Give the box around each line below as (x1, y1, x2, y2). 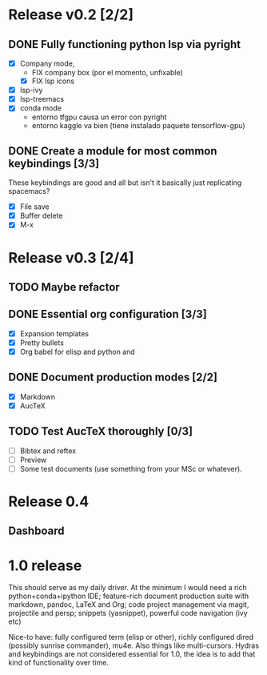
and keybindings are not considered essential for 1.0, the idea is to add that (8, 649, 256, 659)
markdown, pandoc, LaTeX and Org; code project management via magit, (8, 600, 249, 609)
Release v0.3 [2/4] (8, 248, 134, 267)
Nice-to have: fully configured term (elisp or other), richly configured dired (8, 633, 254, 642)
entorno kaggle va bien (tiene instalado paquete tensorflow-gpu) (31, 121, 245, 131)
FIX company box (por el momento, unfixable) (31, 68, 184, 78)
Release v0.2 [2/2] (8, 6, 134, 24)
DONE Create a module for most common (8, 144, 217, 158)
